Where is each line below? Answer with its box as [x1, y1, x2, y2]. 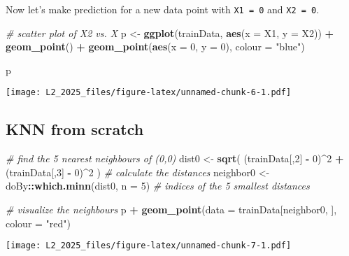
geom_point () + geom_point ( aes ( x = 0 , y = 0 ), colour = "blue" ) [6, 39, 305, 54]
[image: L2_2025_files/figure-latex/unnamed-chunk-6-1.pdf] [6, 87, 292, 98]
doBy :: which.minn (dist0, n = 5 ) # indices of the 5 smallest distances [6, 178, 310, 193]
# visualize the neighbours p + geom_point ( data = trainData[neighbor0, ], [6, 202, 337, 217]
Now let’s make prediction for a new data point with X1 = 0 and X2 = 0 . [6, 2, 320, 16]
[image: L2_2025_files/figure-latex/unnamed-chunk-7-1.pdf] [6, 241, 292, 251]
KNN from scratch [6, 118, 144, 140]
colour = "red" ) [6, 215, 71, 230]
